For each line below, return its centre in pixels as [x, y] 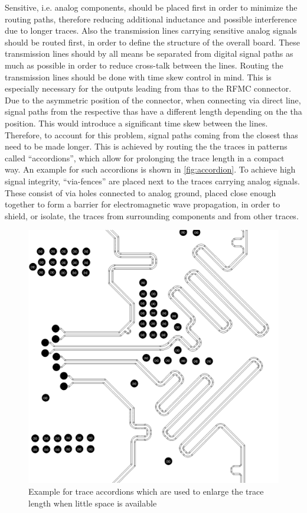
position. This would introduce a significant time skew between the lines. [136, 123]
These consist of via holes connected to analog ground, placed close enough [141, 192]
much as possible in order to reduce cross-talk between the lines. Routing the [144, 65]
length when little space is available [93, 503]
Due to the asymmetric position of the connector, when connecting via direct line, [153, 100]
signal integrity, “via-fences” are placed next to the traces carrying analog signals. [152, 181]
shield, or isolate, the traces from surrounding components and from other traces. [152, 215]
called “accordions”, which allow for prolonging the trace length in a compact [145, 158]
